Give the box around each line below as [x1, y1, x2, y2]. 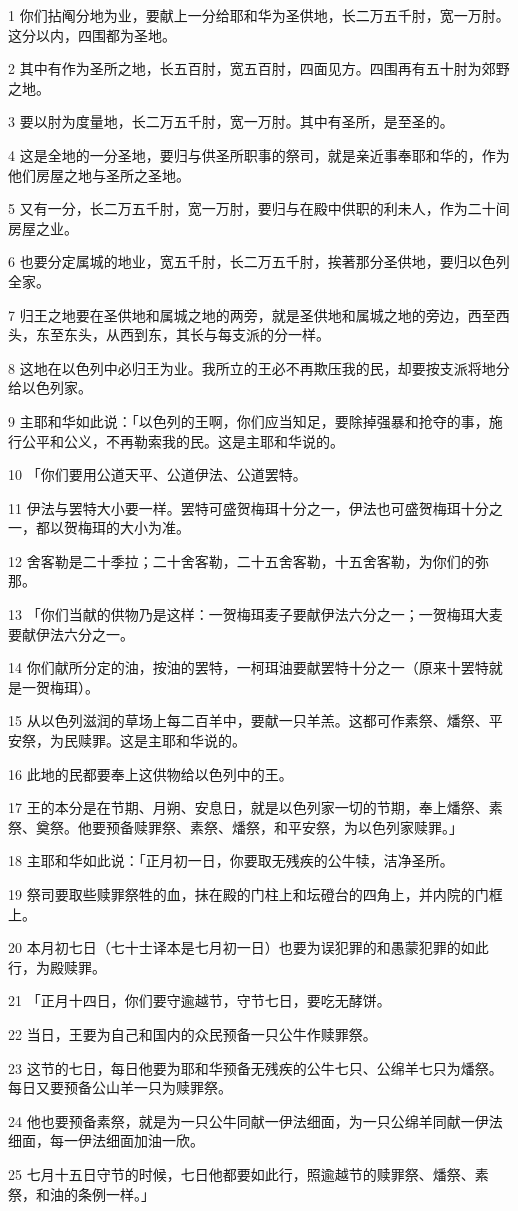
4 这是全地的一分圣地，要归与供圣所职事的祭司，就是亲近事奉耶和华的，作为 [8, 144, 510, 165]
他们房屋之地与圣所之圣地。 [8, 164, 190, 185]
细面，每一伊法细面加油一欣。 [8, 1130, 204, 1151]
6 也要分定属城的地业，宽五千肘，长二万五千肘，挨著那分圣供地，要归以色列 [8, 251, 510, 272]
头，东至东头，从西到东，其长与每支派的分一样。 [8, 324, 330, 345]
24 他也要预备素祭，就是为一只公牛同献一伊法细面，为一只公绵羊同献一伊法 [8, 1110, 503, 1131]
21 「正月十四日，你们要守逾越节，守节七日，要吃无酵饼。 [8, 990, 391, 1011]
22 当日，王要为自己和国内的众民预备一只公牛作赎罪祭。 [8, 1023, 377, 1044]
